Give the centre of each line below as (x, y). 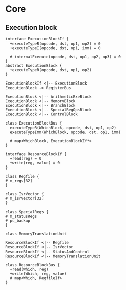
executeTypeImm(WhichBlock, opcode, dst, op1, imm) (66, 132)
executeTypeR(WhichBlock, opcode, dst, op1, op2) (63, 128)
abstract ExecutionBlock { (34, 66)
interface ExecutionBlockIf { (37, 39)
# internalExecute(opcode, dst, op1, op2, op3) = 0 (66, 57)
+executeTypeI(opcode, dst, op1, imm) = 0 (55, 48)
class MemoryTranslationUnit (36, 234)
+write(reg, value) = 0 (35, 163)
